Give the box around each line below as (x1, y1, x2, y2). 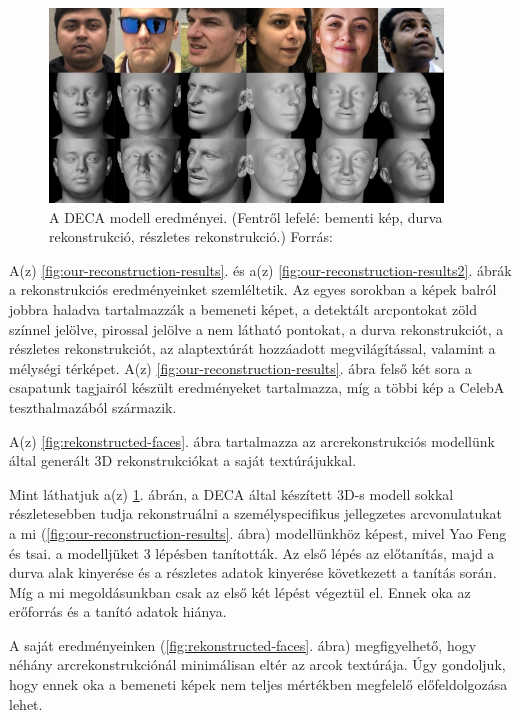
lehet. (9, 693, 43, 714)
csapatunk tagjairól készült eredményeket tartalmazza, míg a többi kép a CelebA (9, 377, 505, 398)
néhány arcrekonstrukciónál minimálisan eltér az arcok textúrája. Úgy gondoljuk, (9, 654, 506, 675)
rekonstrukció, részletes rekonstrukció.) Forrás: (49, 226, 333, 247)
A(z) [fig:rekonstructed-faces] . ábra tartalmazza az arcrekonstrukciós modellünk (9, 430, 495, 451)
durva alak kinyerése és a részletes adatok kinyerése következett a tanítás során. (9, 562, 497, 583)
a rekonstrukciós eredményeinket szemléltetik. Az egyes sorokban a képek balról (9, 279, 497, 300)
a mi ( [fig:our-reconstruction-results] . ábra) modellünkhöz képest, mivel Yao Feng (9, 522, 507, 543)
